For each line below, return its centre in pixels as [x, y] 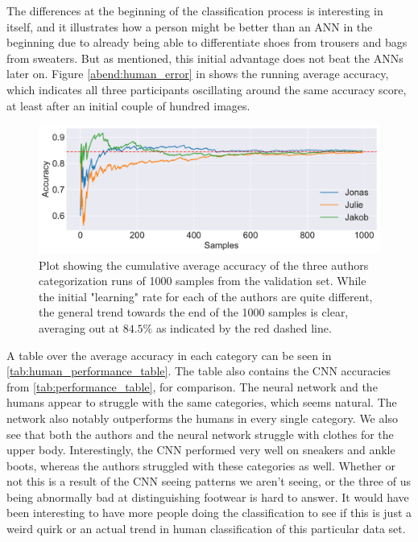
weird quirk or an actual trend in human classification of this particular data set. [206, 529]
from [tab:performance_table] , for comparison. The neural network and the [192, 386]
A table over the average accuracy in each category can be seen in [169, 355]
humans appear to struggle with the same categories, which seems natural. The [202, 402]
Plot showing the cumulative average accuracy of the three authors [204, 265]
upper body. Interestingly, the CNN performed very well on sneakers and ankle [201, 450]
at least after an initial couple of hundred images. [128, 105]
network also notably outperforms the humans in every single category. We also [202, 418]
